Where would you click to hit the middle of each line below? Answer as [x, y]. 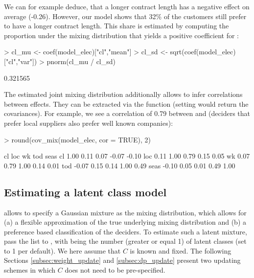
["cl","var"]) [21, 61]
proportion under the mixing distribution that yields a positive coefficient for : [121, 35]
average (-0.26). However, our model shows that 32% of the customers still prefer [125, 16]
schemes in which [30, 270]
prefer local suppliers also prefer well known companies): [89, 123]
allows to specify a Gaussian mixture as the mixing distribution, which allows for [125, 212]
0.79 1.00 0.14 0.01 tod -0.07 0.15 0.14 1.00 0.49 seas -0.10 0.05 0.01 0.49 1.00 [120, 165]
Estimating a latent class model [85, 192]
